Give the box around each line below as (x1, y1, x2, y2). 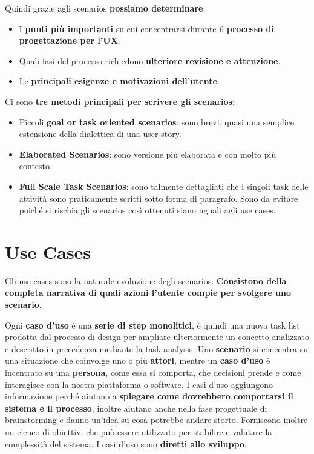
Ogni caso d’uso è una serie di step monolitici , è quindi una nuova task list (5, 318, 300, 331)
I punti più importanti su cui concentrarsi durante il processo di (19, 22, 274, 35)
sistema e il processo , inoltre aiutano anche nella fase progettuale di (5, 401, 267, 414)
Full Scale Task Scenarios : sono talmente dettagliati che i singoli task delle (19, 179, 309, 192)
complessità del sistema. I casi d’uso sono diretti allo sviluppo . (5, 437, 247, 450)
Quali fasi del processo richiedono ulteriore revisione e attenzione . (19, 54, 281, 67)
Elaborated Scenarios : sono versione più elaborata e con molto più (19, 147, 276, 160)
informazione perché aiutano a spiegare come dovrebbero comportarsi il (5, 390, 293, 402)
